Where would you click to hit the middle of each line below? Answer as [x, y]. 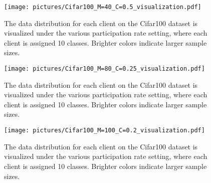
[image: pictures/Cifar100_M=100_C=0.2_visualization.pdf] [104, 131]
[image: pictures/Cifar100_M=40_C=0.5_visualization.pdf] [103, 7]
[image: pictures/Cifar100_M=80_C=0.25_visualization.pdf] [104, 69]
